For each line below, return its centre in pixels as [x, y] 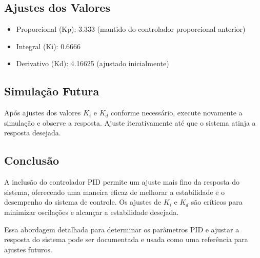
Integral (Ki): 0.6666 [48, 46]
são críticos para [217, 202]
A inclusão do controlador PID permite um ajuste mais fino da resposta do [122, 182]
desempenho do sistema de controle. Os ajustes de [83, 202]
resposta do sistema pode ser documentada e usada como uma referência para [126, 239]
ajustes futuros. [28, 249]
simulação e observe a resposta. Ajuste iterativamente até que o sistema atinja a [130, 122]
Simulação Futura [52, 91]
